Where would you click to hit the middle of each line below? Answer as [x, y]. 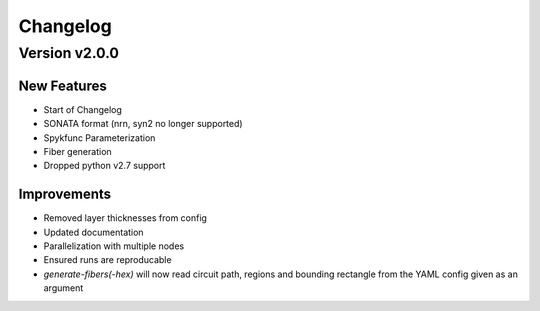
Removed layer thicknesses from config [125, 218]
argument [63, 288]
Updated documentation [93, 232]
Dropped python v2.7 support [104, 166]
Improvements [65, 194]
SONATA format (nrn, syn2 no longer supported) [143, 124]
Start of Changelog [82, 109]
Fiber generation [77, 151]
